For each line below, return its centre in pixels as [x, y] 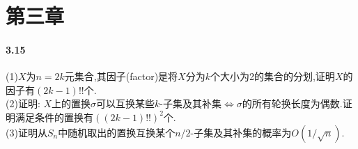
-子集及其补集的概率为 [241, 132]
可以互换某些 [126, 103]
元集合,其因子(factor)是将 [121, 76]
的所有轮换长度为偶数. [292, 103]
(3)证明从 [26, 132]
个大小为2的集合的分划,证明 [272, 76]
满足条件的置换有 [54, 117]
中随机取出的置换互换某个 [117, 132]
